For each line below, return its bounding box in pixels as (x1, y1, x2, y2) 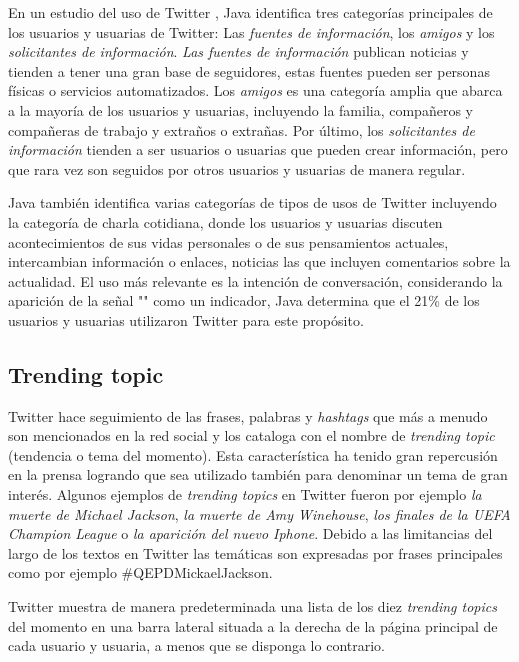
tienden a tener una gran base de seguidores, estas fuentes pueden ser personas (8, 60, 490, 81)
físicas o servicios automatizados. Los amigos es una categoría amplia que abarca (8, 80, 503, 101)
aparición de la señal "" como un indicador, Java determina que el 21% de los (8, 290, 480, 311)
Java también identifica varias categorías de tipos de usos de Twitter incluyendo (8, 192, 497, 213)
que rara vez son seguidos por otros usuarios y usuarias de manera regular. (8, 158, 466, 179)
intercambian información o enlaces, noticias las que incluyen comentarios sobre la (8, 251, 511, 272)
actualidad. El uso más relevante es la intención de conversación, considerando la (8, 270, 503, 291)
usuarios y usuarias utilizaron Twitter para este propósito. (8, 309, 364, 330)
